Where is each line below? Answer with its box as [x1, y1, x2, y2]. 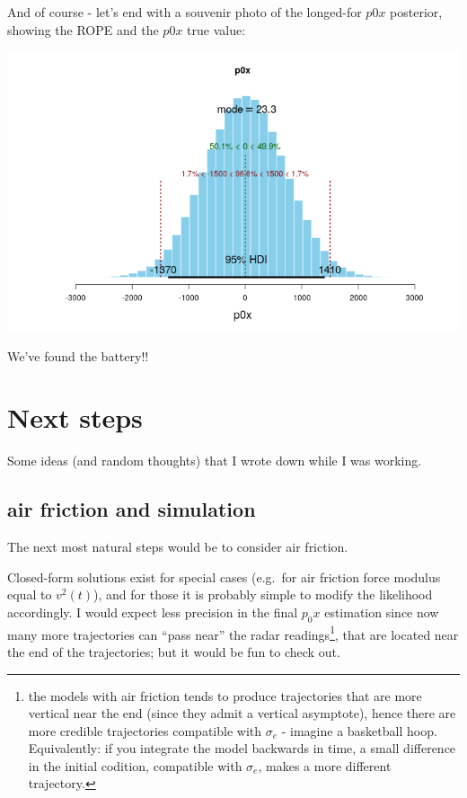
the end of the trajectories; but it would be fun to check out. [7, 642, 340, 661]
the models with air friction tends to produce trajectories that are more [28, 686, 422, 705]
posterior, [390, 3, 443, 21]
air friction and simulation [7, 495, 256, 523]
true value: [187, 20, 246, 39]
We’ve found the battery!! [7, 346, 149, 365]
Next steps [7, 399, 143, 436]
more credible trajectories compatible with [28, 721, 262, 740]
